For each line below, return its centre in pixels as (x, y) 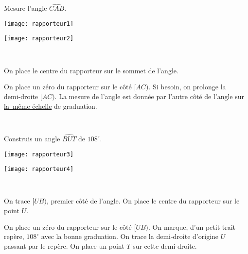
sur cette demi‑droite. (165, 246)
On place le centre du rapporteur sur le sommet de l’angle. (91, 70)
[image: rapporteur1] (39, 24)
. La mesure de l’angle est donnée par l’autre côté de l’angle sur (150, 96)
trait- (230, 227)
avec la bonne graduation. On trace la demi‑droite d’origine (130, 236)
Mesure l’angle (26, 8)
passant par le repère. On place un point (64, 246)
